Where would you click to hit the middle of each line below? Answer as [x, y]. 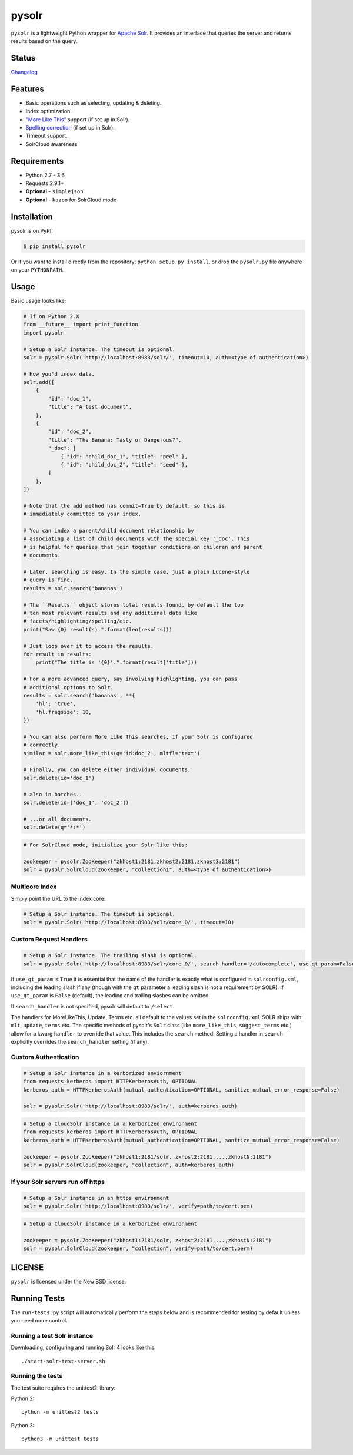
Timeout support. [46, 136]
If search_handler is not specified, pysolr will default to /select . [93, 1006]
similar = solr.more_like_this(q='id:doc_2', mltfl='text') [112, 753]
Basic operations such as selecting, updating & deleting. [94, 102]
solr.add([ [39, 382]
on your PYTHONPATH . [37, 270]
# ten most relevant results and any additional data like [110, 613]
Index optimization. [49, 111]
